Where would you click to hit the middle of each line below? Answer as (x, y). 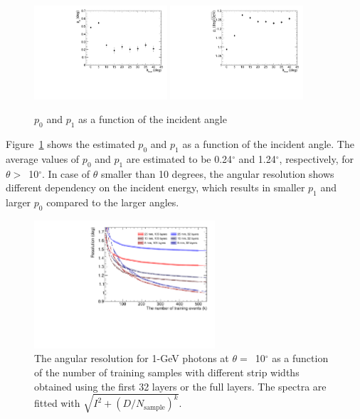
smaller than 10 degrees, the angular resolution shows (217, 173)
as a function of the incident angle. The (268, 144)
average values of (43, 159)
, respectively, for (316, 159)
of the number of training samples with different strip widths (167, 372)
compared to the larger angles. (113, 202)
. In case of (66, 173)
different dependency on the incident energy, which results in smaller (155, 187)
